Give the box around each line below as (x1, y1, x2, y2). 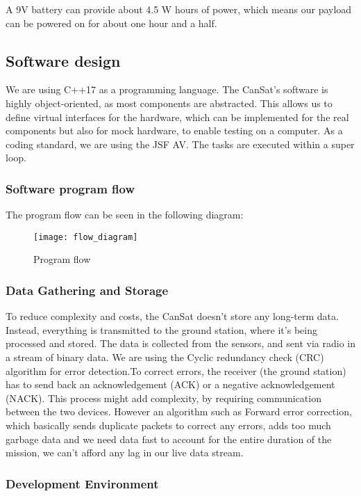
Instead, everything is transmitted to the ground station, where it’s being (6, 322, 317, 337)
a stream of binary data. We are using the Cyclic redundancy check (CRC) (6, 350, 324, 365)
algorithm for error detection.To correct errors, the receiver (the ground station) (6, 363, 346, 378)
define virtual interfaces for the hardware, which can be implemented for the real (6, 109, 349, 124)
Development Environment (6, 474, 159, 492)
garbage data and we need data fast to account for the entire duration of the (6, 431, 332, 446)
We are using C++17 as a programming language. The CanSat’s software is (6, 82, 328, 97)
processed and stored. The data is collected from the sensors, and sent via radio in (6, 336, 355, 351)
